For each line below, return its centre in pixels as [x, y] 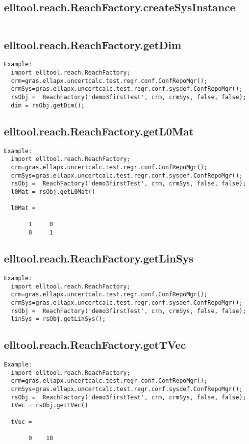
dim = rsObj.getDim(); [48, 105]
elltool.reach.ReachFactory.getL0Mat [99, 131]
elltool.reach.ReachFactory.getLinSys [99, 258]
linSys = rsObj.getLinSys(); [58, 319]
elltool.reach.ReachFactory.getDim [93, 44]
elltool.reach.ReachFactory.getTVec [95, 345]
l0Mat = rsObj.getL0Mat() [53, 192]
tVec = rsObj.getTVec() [50, 405]
